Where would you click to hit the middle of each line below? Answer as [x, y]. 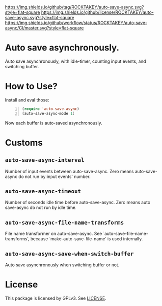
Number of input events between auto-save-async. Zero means [69, 171]
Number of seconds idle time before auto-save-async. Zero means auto [78, 203]
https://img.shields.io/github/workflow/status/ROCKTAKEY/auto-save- [76, 23]
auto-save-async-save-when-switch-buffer [69, 254]
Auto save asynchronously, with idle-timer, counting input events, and [76, 61]
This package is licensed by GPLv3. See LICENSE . [56, 298]
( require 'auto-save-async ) [51, 109]
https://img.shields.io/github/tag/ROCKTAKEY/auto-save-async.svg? [75, 7]
